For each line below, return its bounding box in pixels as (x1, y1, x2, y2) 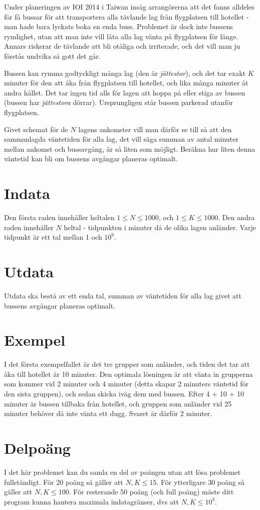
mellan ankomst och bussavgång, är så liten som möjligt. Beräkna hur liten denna (4, 143, 255, 154)
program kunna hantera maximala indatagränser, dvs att (4, 496, 179, 506)
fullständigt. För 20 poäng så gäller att (4, 476, 123, 487)
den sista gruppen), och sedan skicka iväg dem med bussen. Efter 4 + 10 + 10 (4, 388, 244, 399)
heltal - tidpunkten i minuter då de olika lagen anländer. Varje (64, 222, 256, 232)
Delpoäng (4, 438, 71, 458)
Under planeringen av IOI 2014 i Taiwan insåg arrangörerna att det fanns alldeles (4, 2, 254, 12)
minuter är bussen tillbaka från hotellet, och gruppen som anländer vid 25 (4, 398, 232, 409)
